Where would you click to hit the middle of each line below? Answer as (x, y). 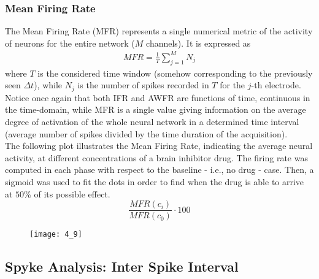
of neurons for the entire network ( (70, 43)
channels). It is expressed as (198, 43)
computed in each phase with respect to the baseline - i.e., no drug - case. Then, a (159, 170)
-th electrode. (276, 85)
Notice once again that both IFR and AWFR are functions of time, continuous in (158, 97)
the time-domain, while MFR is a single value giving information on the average (156, 109)
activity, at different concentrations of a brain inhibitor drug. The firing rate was (156, 157)
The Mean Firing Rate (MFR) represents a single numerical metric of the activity (159, 31)
